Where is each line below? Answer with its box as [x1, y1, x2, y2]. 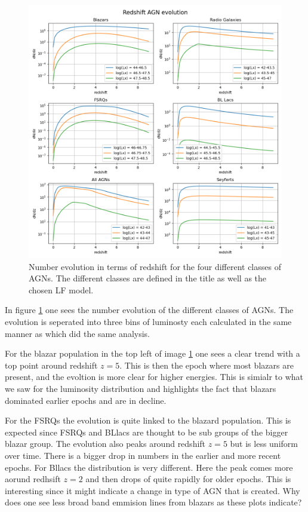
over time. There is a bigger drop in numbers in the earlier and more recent [5, 449, 281, 461]
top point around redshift [5, 358, 98, 371]
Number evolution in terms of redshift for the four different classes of [29, 260, 281, 272]
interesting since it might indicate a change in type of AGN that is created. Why [5, 484, 300, 496]
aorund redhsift [5, 473, 61, 485]
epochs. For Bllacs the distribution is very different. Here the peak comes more [5, 461, 293, 473]
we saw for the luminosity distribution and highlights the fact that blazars [5, 382, 276, 394]
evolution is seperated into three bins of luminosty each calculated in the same [5, 315, 292, 327]
